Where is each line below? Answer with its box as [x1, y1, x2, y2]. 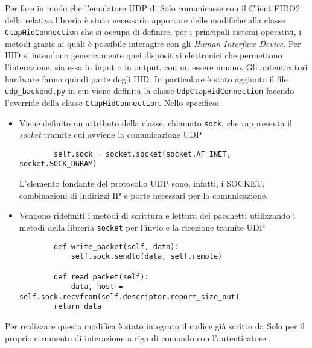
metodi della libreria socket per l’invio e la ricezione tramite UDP [19, 220, 266, 233]
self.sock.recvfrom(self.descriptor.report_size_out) [19, 292, 240, 301]
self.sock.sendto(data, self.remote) [71, 252, 223, 261]
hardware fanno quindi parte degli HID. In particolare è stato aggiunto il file [5, 72, 288, 85]
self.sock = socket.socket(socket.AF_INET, [54, 149, 231, 158]
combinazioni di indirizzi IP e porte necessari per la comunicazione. [19, 188, 269, 201]
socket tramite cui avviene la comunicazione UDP [19, 128, 202, 141]
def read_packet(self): [54, 272, 149, 281]
